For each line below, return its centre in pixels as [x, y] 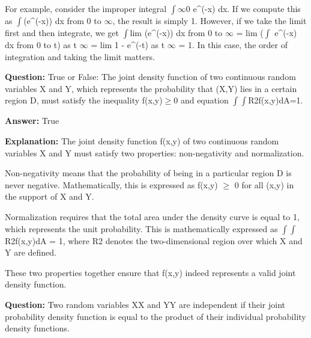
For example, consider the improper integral [86, 8]
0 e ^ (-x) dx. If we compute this [243, 8]
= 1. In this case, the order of [233, 45]
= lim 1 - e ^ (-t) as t [128, 45]
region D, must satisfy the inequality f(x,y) [84, 100]
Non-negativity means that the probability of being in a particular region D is [148, 173]
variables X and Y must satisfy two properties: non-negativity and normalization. [155, 152]
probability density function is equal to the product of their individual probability [155, 316]
